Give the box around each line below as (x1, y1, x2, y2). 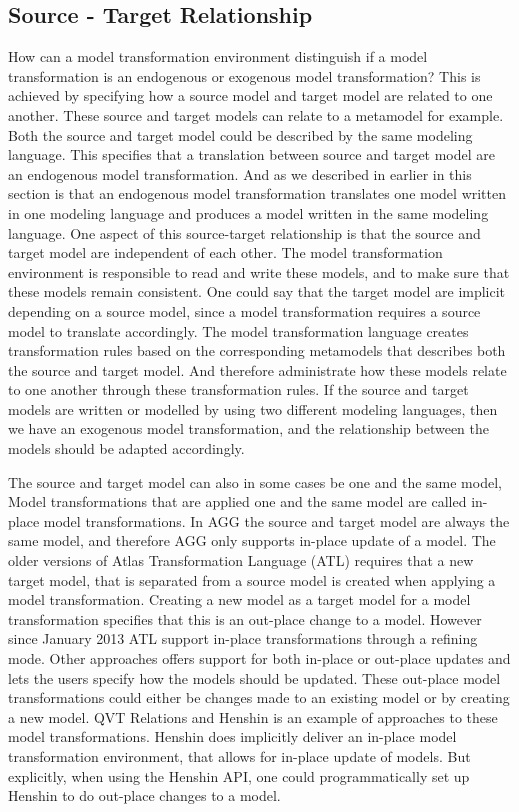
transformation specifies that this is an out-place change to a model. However (8, 608, 482, 629)
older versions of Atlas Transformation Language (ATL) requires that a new (8, 550, 474, 571)
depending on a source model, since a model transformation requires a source (8, 300, 481, 321)
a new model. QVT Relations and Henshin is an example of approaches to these (8, 706, 498, 727)
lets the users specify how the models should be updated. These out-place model (8, 667, 501, 688)
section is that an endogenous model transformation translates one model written (8, 183, 507, 204)
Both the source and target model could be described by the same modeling (8, 124, 473, 145)
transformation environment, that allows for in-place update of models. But (8, 745, 471, 766)
